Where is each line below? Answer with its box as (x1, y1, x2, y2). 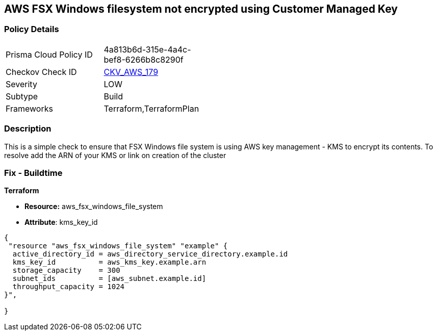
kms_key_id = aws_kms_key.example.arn (12, 258, 207, 267)
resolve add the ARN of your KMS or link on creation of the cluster (4, 150, 226, 160)
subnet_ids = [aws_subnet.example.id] (12, 274, 207, 283)
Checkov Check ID (6, 66, 77, 77)
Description (4, 123, 52, 134)
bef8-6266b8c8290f (104, 54, 184, 65)
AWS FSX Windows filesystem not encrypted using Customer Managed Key (4, 3, 398, 15)
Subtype (6, 91, 38, 101)
